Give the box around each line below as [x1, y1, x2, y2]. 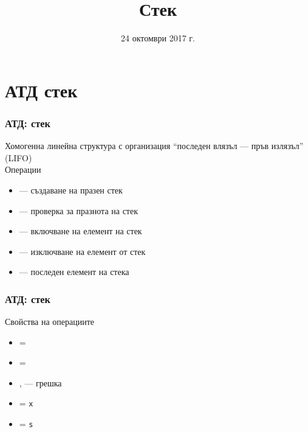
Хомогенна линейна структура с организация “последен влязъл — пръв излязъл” [5, 139, 304, 152]
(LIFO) [5, 151, 32, 164]
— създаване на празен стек [19, 183, 123, 196]
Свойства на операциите [5, 315, 95, 328]
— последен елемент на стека [19, 265, 129, 278]
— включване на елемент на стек [19, 225, 142, 237]
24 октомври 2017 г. [121, 32, 195, 44]
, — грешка [19, 376, 62, 389]
